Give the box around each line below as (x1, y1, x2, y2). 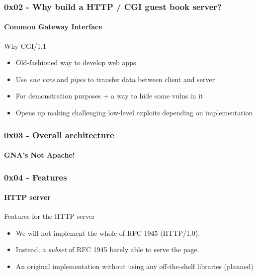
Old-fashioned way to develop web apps (15, 57, 136, 68)
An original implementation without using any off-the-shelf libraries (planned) (15, 261, 254, 272)
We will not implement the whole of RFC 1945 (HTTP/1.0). (15, 227, 200, 238)
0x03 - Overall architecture (4, 128, 114, 141)
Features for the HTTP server (4, 211, 95, 221)
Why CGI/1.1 (4, 40, 46, 51)
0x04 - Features (4, 171, 67, 183)
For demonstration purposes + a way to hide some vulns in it (15, 91, 203, 101)
